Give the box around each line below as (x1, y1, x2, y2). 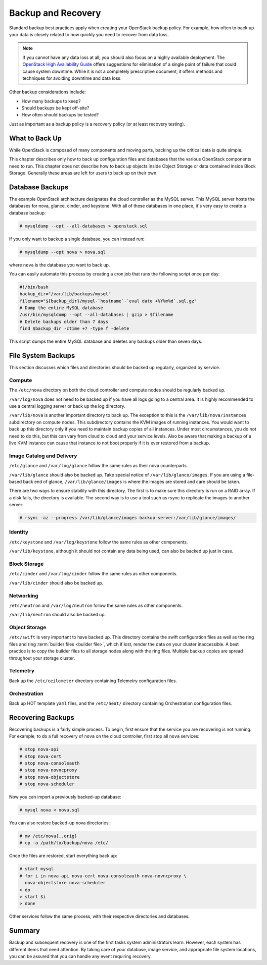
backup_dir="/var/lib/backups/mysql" (19, 291, 111, 297)
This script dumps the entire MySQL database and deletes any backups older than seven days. (9, 338, 203, 344)
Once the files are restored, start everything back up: (9, 853, 117, 859)
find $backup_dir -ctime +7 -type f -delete (19, 326, 130, 331)
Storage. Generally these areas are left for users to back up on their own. (9, 170, 158, 176)
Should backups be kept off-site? (21, 105, 89, 111)
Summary (9, 926, 40, 935)
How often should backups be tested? (21, 112, 99, 118)
